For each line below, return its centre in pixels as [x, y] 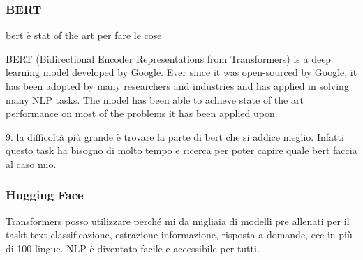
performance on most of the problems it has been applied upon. [142, 113]
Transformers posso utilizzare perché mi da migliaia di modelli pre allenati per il [178, 221]
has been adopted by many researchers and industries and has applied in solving [177, 86]
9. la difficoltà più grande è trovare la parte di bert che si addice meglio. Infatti [175, 136]
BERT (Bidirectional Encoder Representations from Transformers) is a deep [169, 58]
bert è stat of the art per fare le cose [84, 35]
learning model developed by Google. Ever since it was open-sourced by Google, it [181, 72]
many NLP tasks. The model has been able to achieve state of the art [155, 99]
